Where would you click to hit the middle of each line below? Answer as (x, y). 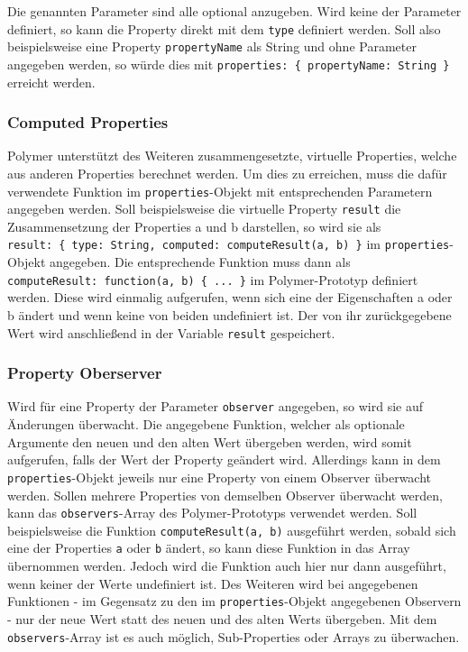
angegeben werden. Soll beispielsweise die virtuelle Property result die (204, 209)
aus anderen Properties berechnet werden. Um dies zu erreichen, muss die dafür (227, 173)
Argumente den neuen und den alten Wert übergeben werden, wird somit (210, 441)
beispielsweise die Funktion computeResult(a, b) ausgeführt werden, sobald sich (232, 530)
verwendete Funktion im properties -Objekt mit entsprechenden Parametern (220, 191)
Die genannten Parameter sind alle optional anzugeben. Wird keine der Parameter (234, 11)
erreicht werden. (51, 82)
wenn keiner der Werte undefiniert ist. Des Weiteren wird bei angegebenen (213, 583)
